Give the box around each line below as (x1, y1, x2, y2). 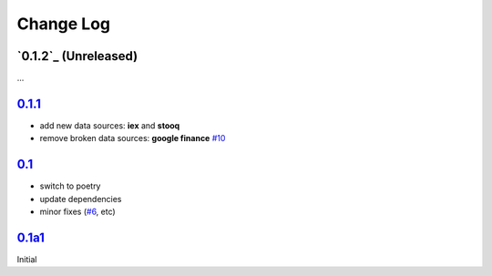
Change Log (16, 14, 111, 34)
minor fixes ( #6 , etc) (39, 206, 116, 218)
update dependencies (39, 193, 122, 204)
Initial (16, 253, 37, 264)
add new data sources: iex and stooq (39, 119, 180, 131)
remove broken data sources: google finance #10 (39, 133, 226, 144)
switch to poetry (39, 180, 101, 191)
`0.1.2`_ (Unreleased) (16, 48, 138, 64)
